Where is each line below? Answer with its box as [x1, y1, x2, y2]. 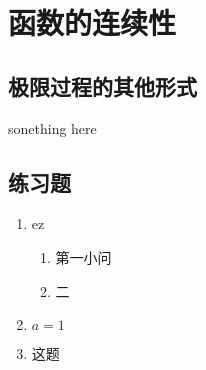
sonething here [8, 117, 97, 138]
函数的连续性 [8, 2, 177, 43]
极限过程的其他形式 [8, 70, 197, 101]
